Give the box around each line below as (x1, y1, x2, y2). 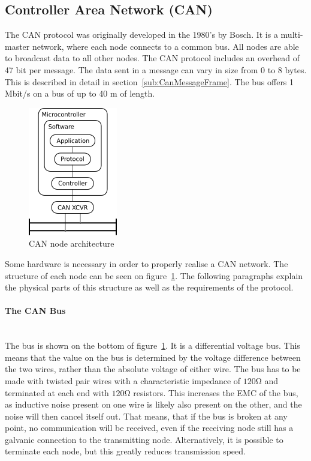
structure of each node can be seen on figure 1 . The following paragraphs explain (5, 269, 303, 282)
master (5, 40, 30, 52)
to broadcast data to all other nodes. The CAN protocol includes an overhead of (5, 52, 300, 64)
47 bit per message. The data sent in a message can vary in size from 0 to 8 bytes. (5, 63, 307, 76)
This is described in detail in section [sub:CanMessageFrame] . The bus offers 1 (5, 75, 294, 88)
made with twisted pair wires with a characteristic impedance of (5, 374, 241, 387)
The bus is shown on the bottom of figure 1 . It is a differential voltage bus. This (5, 339, 300, 352)
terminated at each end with (5, 386, 109, 399)
